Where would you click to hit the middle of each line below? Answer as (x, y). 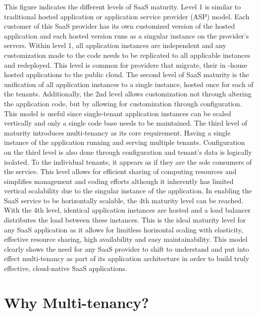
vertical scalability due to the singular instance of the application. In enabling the (128, 191)
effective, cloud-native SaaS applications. (66, 268)
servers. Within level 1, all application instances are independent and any (115, 45)
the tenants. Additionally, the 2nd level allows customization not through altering (128, 94)
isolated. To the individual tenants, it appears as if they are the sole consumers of (128, 161)
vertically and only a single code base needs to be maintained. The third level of (126, 123)
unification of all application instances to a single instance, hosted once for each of (129, 84)
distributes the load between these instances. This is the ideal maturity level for (125, 220)
